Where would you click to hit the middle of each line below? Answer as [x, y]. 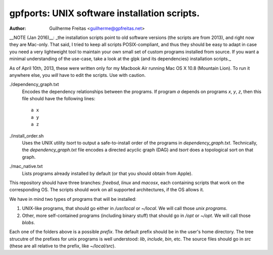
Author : [18, 28]
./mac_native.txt [26, 166]
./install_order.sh [27, 136]
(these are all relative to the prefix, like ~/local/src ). [62, 246]
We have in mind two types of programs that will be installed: [73, 199]
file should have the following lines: [59, 99]
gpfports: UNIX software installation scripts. [104, 13]
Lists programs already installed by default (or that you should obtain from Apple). [107, 173]
